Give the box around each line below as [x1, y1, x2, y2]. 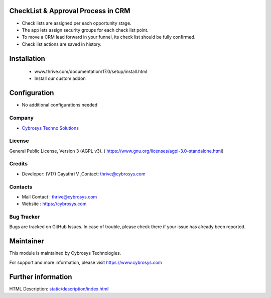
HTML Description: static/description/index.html [9, 285, 109, 291]
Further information [9, 272, 72, 281]
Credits [9, 160, 28, 167]
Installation [9, 54, 45, 63]
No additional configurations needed [22, 102, 98, 108]
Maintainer [9, 237, 45, 246]
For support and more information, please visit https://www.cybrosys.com [9, 259, 163, 265]
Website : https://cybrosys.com [22, 201, 87, 207]
